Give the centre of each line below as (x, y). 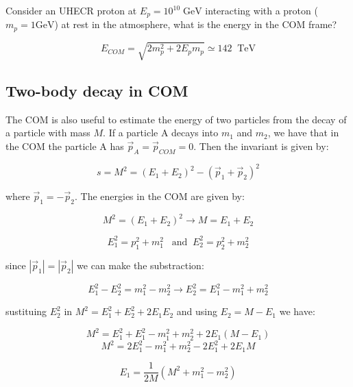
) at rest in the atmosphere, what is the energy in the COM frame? (196, 24)
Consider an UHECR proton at (71, 10)
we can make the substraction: (141, 265)
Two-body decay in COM (97, 90)
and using (197, 311)
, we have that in (303, 133)
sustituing (26, 311)
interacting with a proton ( (261, 10)
